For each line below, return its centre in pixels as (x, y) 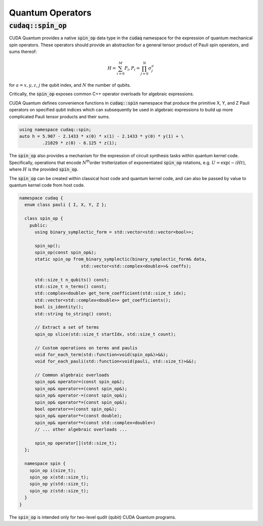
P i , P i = (132, 69)
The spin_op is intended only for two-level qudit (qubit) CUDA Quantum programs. (93, 517)
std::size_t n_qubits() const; (72, 280)
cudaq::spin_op (38, 26)
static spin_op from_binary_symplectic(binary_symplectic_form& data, (121, 259)
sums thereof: (23, 52)
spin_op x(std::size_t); (59, 477)
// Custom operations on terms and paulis (86, 348)
